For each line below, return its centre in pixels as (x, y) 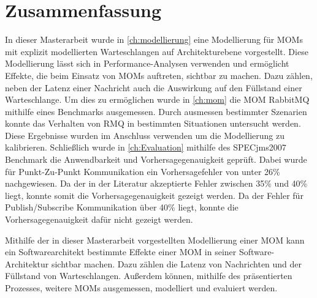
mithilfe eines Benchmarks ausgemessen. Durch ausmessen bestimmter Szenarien (156, 111)
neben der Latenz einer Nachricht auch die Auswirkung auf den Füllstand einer (154, 87)
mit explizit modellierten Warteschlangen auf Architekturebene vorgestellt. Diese (157, 51)
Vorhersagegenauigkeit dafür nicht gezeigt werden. (99, 219)
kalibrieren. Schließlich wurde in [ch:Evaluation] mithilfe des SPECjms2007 (146, 147)
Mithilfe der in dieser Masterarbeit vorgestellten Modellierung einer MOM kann (155, 240)
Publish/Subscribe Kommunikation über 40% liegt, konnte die (122, 207)
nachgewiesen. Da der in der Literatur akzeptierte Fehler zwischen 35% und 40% (156, 183)
